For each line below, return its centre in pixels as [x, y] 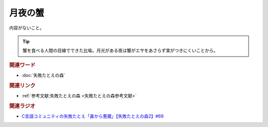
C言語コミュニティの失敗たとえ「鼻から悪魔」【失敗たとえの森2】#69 [93, 116]
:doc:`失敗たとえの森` [43, 75]
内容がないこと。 [27, 28]
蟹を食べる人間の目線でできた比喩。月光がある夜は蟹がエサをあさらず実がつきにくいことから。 [120, 51]
